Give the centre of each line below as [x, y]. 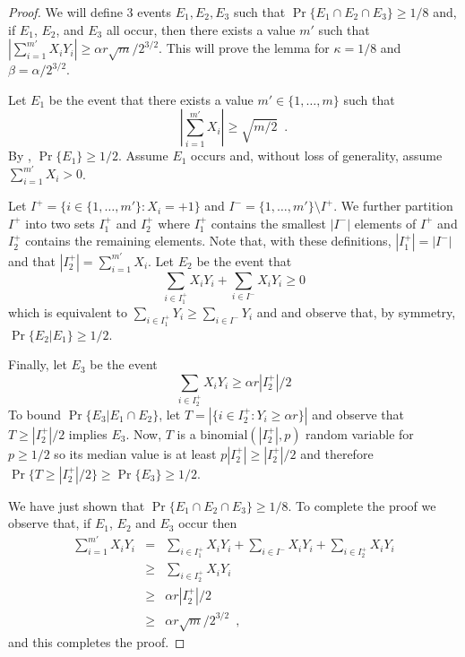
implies [88, 433]
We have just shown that [77, 505]
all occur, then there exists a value [201, 29]
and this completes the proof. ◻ [97, 642]
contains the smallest [269, 223]
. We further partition [393, 206]
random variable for [360, 433]
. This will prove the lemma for [244, 48]
